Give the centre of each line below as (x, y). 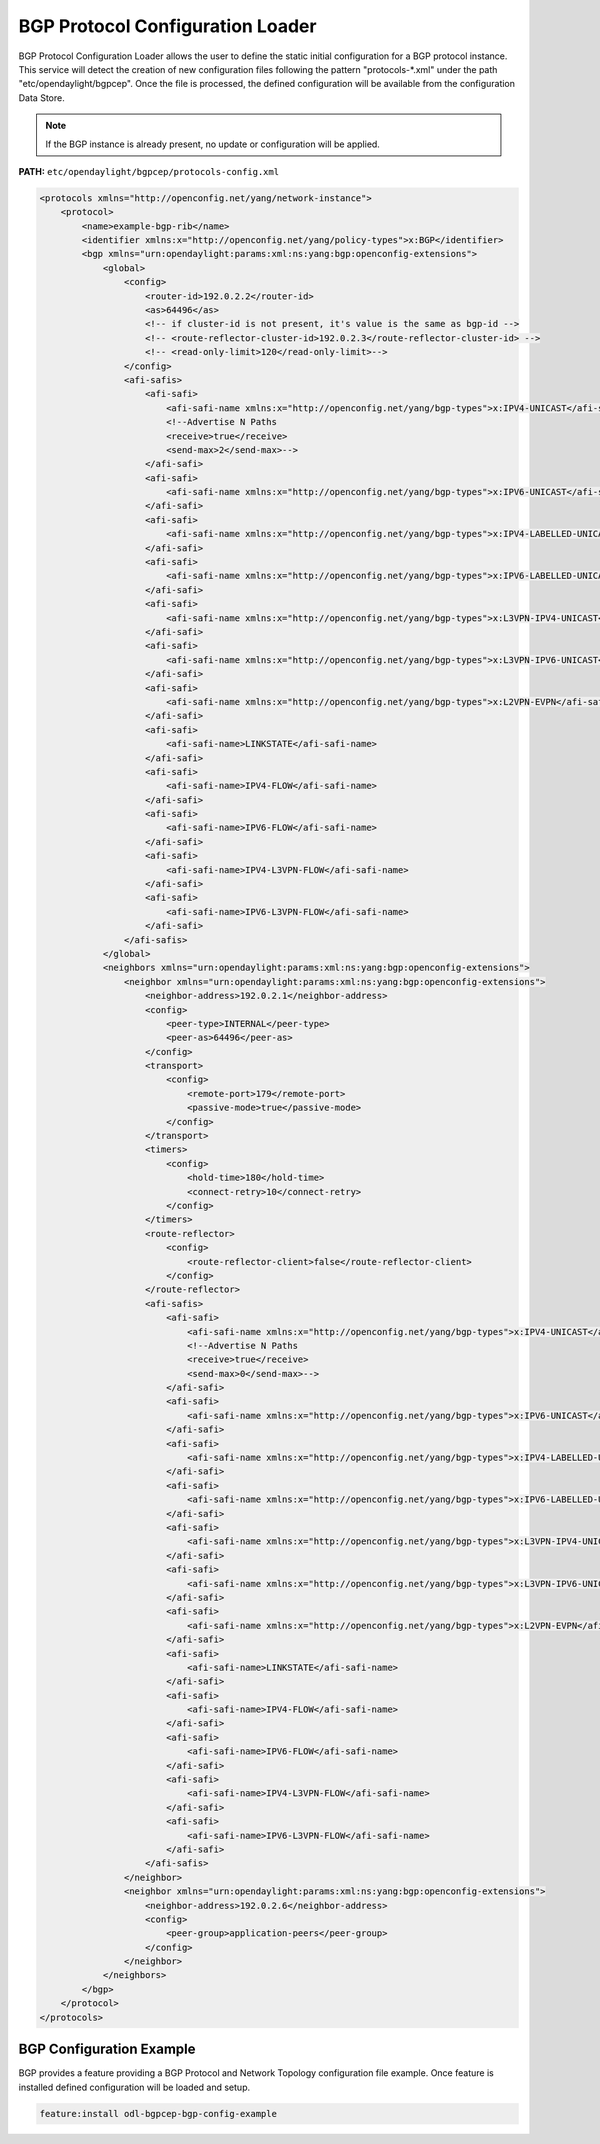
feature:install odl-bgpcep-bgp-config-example (158, 2113)
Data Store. (41, 97)
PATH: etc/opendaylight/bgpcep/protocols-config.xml (149, 171)
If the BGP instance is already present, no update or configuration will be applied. (212, 144)
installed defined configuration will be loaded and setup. (134, 2087)
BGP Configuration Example (107, 2049)
